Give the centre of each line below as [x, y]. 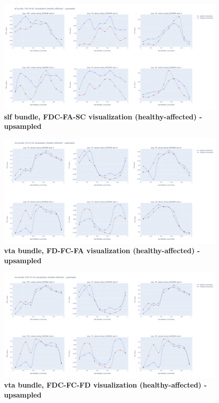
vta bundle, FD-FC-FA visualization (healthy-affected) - [102, 251]
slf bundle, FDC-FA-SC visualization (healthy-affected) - [103, 116]
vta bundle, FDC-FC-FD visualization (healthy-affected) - [106, 385]
